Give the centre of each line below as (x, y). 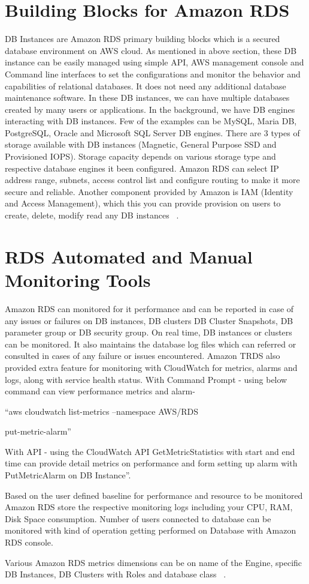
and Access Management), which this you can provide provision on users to (143, 203)
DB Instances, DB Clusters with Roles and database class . (116, 574)
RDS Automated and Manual (129, 256)
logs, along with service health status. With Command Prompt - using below (146, 379)
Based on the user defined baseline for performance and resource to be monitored (154, 495)
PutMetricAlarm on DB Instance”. (68, 475)
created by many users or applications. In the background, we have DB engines (150, 109)
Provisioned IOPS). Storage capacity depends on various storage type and (140, 156)
